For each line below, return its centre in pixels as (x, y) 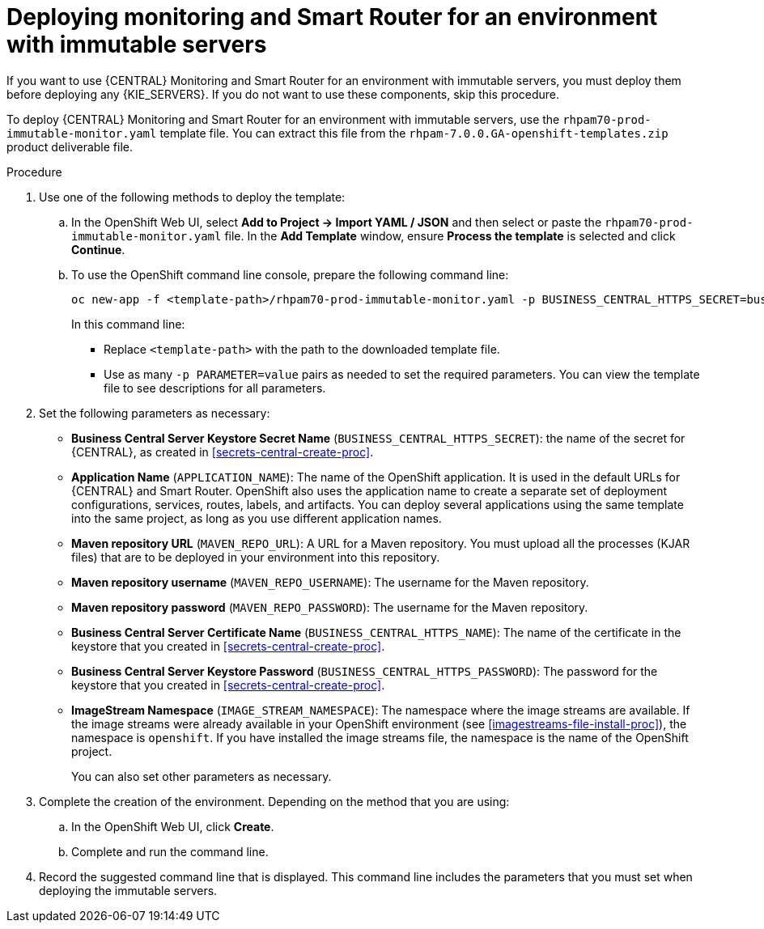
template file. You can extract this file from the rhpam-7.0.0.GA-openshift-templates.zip (414, 133)
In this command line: (128, 324)
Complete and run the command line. (170, 851)
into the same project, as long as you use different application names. (257, 518)
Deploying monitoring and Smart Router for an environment (332, 17)
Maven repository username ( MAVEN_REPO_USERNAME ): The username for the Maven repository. (330, 582)
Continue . (98, 249)
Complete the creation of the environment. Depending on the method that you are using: (274, 801)
